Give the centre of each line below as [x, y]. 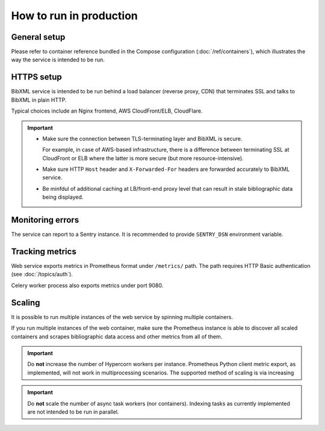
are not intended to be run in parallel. [73, 412]
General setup [38, 37]
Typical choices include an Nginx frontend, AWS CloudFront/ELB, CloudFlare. [107, 111]
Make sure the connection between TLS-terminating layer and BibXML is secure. [142, 138]
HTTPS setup [37, 77]
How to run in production [75, 16]
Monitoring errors [45, 220]
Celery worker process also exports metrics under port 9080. [87, 285]
